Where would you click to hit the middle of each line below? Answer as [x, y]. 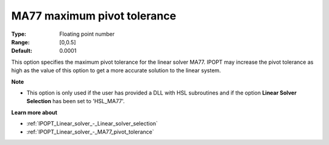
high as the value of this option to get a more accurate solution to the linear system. [116, 70]
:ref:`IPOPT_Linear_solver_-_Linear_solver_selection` [92, 124]
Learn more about [34, 112]
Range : [20, 42]
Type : [19, 34]
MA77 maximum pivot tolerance [94, 16]
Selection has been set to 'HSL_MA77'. [76, 101]
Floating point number [87, 34]
